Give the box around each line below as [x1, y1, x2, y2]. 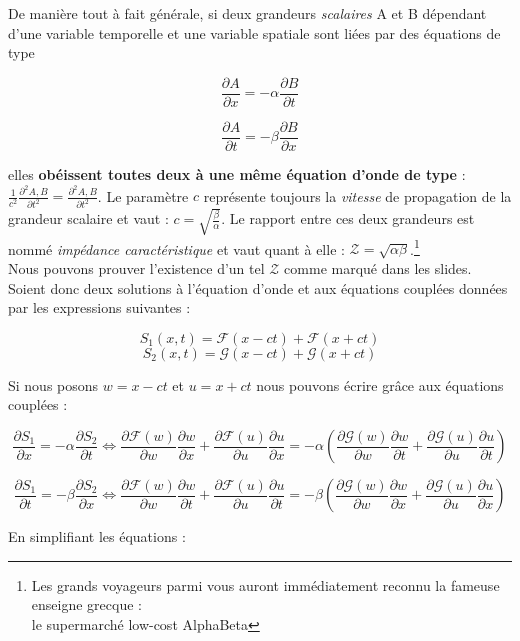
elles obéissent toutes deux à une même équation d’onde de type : [8, 163, 466, 184]
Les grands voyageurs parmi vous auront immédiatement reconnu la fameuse [31, 574, 500, 595]
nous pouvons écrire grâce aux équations [256, 374, 504, 395]
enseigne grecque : [31, 594, 142, 615]
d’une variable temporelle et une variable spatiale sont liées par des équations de [8, 22, 501, 43]
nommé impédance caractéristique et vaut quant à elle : [8, 238, 345, 259]
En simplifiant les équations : [8, 526, 186, 547]
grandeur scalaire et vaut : [8, 208, 169, 229]
